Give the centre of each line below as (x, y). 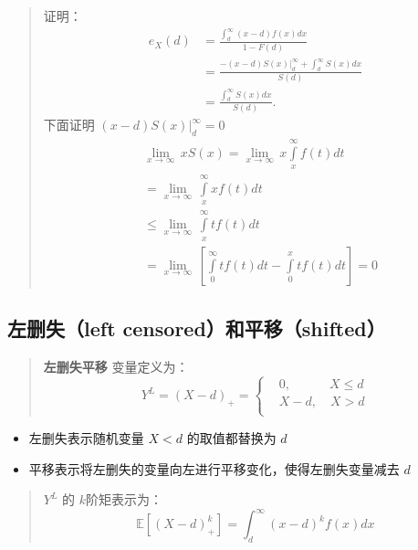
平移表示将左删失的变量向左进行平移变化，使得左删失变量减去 (214, 468)
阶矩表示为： (125, 499)
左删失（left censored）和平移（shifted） (197, 328)
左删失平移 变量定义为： (116, 366)
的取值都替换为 (231, 437)
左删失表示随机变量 (86, 437)
